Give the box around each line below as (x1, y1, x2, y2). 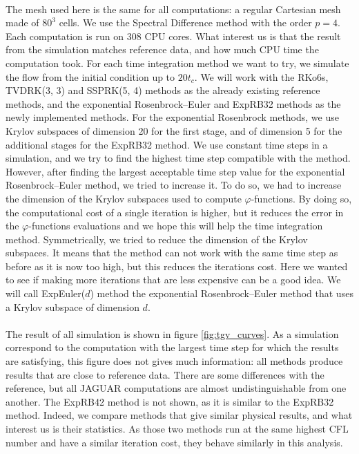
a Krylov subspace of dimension (6, 299, 139, 314)
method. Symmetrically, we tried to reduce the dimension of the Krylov (6, 231, 308, 246)
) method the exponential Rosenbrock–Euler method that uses (90, 286, 353, 301)
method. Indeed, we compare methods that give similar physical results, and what (6, 408, 353, 422)
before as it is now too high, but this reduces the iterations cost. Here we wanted (6, 258, 348, 273)
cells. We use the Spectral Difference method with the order (59, 15, 312, 30)
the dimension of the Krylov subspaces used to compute (6, 191, 242, 205)
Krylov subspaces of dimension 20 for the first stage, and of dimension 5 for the (6, 123, 342, 138)
